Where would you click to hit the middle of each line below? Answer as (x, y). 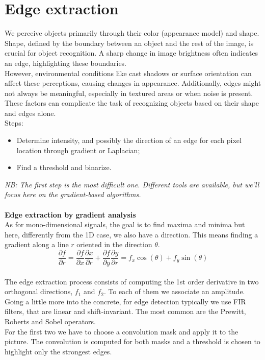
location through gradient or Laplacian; (78, 150)
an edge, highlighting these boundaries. (66, 63)
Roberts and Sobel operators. (50, 321)
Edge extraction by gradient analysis (70, 214)
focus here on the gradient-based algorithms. (73, 194)
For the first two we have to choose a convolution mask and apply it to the (122, 331)
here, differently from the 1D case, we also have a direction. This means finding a (131, 234)
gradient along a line (37, 244)
